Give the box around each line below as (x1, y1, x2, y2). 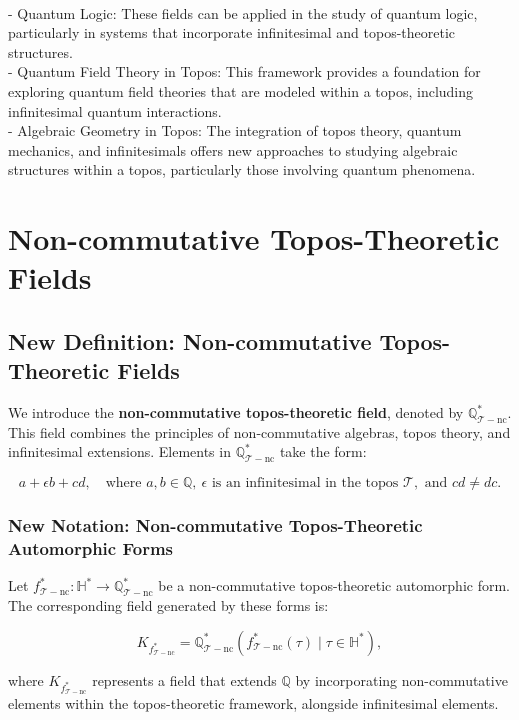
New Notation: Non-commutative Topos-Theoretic (8, 513, 423, 538)
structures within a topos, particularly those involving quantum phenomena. (8, 159, 476, 180)
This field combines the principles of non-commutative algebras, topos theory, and (8, 421, 511, 442)
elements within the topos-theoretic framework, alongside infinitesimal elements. (8, 692, 499, 713)
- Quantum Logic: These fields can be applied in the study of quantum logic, (8, 2, 478, 23)
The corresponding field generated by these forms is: (8, 595, 329, 616)
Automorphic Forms (8, 536, 173, 561)
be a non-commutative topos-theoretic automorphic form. (158, 575, 510, 596)
